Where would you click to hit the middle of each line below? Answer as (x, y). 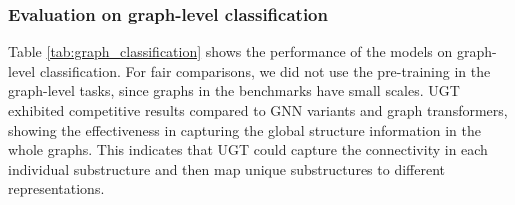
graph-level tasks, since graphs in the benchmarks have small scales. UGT (234, 90)
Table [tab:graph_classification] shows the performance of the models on (230, 51)
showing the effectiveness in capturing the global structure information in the (244, 129)
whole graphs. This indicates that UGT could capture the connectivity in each (248, 149)
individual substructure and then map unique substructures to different (226, 168)
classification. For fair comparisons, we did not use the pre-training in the (265, 70)
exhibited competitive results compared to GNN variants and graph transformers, (258, 110)
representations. (56, 188)
